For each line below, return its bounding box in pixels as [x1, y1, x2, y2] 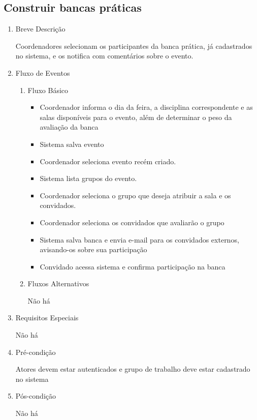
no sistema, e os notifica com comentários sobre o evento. [15, 50, 194, 61]
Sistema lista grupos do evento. [40, 173, 137, 184]
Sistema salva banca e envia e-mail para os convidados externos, [40, 234, 239, 245]
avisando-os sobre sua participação [40, 244, 147, 255]
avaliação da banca [40, 122, 99, 132]
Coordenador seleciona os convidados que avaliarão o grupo [40, 217, 224, 227]
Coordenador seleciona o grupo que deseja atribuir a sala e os [40, 190, 231, 200]
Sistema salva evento [40, 138, 104, 149]
